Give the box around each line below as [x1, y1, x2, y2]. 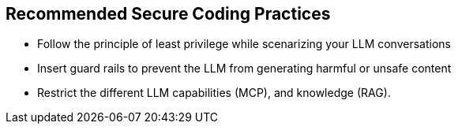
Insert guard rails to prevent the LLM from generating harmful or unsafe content [37, 61, 452, 76]
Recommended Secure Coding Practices [6, 4, 331, 24]
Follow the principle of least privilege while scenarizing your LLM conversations [37, 37, 451, 51]
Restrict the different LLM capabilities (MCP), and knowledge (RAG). [37, 86, 391, 100]
